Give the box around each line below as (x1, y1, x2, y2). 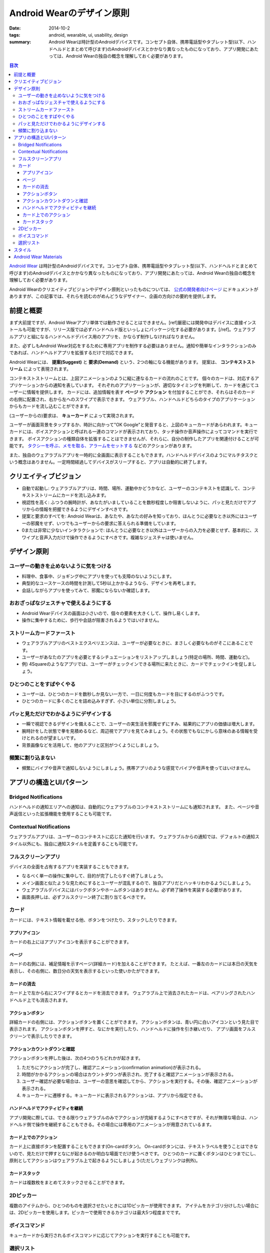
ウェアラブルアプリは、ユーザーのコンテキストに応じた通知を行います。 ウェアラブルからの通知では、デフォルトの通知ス (9, 833, 259, 840)
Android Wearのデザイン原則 (9, 8, 130, 19)
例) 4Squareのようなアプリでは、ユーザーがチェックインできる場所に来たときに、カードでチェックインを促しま (21, 661, 252, 667)
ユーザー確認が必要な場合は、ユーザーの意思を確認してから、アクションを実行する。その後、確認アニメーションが (21, 1078, 257, 1085)
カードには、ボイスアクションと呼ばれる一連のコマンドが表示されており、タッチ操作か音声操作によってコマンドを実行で (9, 429, 258, 435)
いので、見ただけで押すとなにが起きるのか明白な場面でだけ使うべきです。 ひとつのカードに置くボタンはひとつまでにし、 (9, 1150, 259, 1156)
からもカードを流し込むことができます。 (9, 403, 92, 409)
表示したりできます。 (30, 1033, 74, 1039)
